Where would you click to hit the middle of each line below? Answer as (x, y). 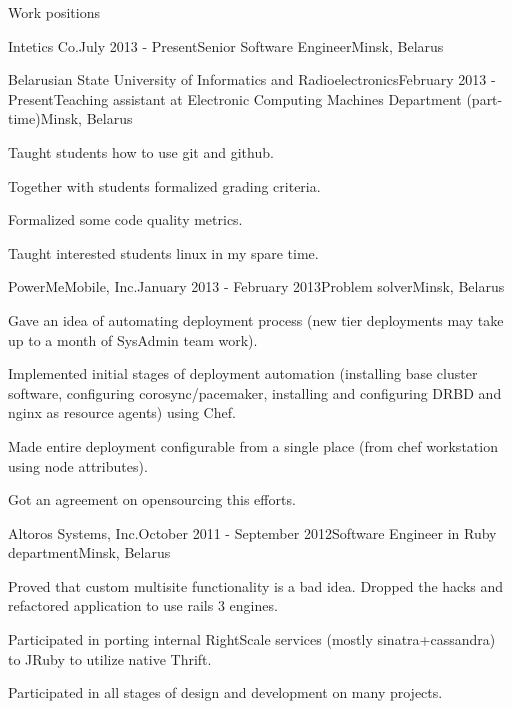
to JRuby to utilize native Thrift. (110, 658)
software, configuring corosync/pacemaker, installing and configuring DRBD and (255, 392)
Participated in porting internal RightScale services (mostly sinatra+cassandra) (252, 639)
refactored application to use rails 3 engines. (143, 605)
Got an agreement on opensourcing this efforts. (152, 499)
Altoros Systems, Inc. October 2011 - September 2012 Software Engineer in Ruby (252, 532)
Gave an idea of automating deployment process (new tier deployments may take (256, 319)
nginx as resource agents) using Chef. (122, 412)
